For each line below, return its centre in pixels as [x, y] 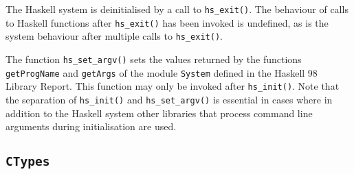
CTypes [28, 162]
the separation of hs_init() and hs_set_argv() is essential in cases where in [169, 99]
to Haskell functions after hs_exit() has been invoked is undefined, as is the [167, 22]
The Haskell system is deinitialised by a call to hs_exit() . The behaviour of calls [177, 9]
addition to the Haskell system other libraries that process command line [159, 113]
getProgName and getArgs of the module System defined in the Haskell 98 [162, 72]
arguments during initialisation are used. [91, 126]
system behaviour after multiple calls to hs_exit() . [114, 36]
